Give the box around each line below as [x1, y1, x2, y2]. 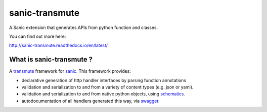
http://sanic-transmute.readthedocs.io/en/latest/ [9, 42, 108, 49]
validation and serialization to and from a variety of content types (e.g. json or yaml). [21, 84, 194, 90]
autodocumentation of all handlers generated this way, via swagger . [21, 98, 160, 104]
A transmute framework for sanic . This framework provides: [9, 68, 131, 74]
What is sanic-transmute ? [9, 56, 92, 64]
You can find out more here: [9, 33, 66, 39]
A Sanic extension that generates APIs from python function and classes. [9, 25, 158, 30]
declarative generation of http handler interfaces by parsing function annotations [21, 77, 186, 83]
